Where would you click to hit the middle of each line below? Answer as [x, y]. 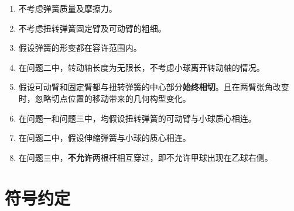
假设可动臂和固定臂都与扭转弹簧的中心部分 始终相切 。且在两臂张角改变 [154, 87]
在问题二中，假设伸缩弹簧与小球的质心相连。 [105, 138]
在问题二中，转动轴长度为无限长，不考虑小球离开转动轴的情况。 [141, 67]
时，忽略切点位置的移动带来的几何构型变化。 [105, 98]
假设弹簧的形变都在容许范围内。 [80, 48]
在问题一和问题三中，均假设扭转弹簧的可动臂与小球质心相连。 [137, 118]
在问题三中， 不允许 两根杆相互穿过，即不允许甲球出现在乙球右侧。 [146, 157]
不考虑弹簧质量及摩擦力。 [68, 8]
